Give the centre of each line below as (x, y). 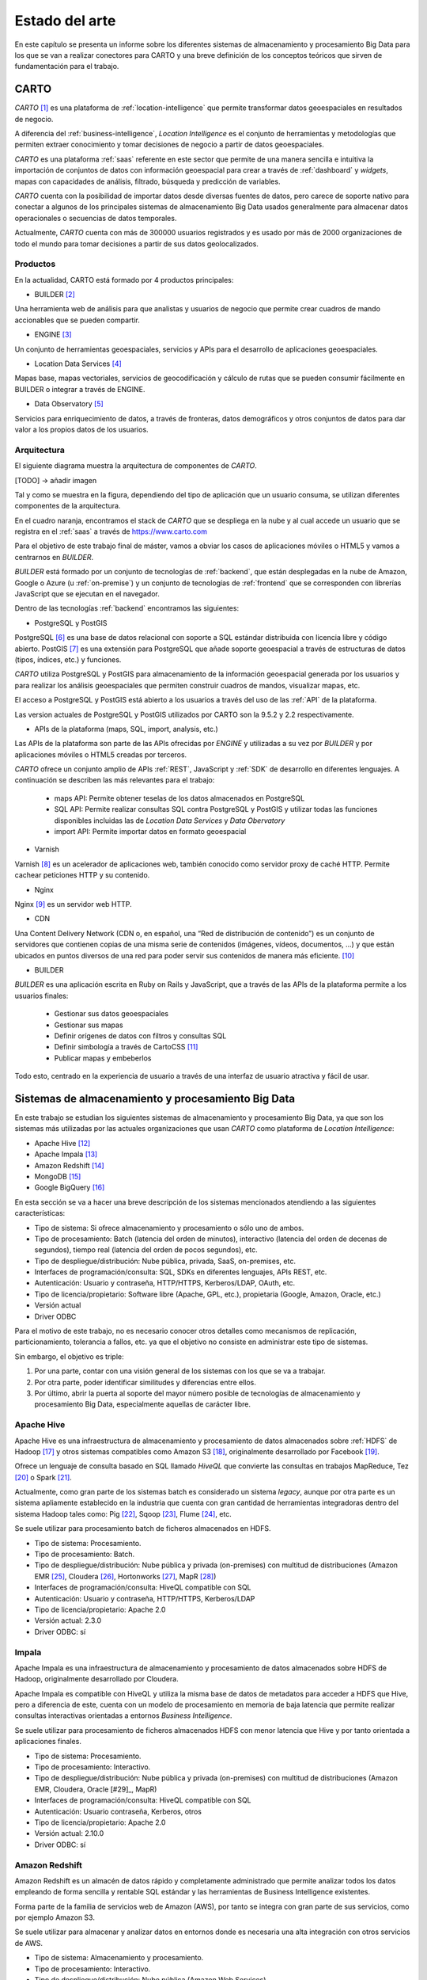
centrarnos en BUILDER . (54, 557)
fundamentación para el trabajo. (67, 67)
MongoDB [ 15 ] (58, 1176)
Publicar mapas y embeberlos (103, 1058)
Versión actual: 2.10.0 (69, 1833)
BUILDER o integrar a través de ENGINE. (80, 389)
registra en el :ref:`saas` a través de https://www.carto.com (111, 531)
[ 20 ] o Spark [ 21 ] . (43, 1477)
